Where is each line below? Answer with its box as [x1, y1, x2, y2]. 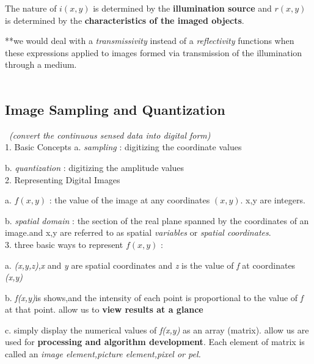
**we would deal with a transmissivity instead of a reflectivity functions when [5, 34, 294, 47]
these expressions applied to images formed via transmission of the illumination [5, 46, 302, 59]
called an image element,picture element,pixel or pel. [5, 348, 201, 360]
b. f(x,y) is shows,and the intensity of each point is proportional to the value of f [5, 291, 304, 304]
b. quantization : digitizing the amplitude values [5, 161, 184, 173]
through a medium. [5, 58, 77, 71]
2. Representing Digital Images [5, 173, 120, 186]
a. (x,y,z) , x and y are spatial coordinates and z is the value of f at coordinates [5, 258, 296, 271]
